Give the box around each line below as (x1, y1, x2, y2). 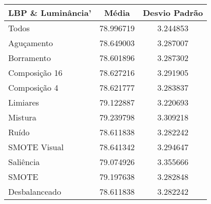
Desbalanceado (8, 186, 61, 197)
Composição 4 (8, 81, 59, 93)
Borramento (8, 52, 51, 64)
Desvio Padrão (143, 7, 203, 18)
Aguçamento (8, 37, 53, 49)
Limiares (8, 96, 39, 108)
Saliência (8, 156, 40, 168)
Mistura (8, 111, 36, 123)
